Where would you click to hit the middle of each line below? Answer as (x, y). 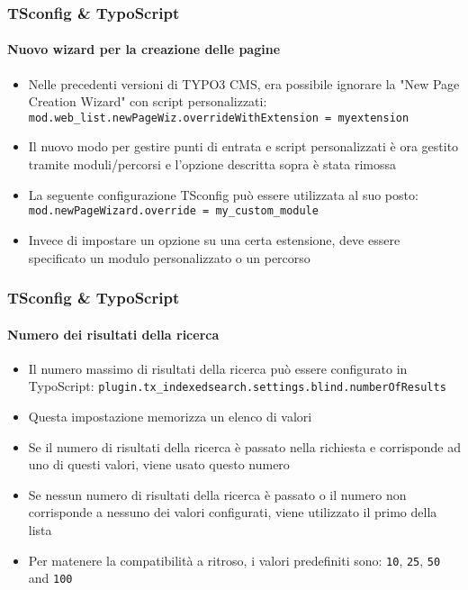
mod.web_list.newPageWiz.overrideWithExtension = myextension (219, 118)
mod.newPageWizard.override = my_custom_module (173, 211)
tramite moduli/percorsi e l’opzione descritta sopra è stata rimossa (212, 164)
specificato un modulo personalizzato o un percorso (169, 257)
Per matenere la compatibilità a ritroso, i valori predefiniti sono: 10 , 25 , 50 (234, 560)
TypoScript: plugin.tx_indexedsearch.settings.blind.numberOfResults (237, 386)
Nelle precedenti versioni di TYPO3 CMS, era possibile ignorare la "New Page (244, 83)
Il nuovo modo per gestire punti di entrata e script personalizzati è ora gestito (243, 146)
